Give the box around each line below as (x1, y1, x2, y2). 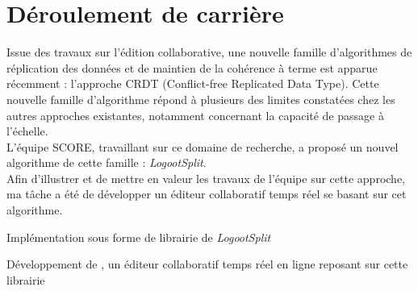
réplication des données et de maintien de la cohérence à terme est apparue (6, 59, 378, 76)
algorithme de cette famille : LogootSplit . (6, 154, 207, 171)
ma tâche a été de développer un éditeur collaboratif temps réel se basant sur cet (6, 185, 407, 202)
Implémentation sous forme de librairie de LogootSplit (6, 228, 271, 245)
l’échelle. (6, 123, 48, 139)
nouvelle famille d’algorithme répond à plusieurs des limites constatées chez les (6, 90, 395, 107)
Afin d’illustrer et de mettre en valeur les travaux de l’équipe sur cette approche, (6, 169, 405, 186)
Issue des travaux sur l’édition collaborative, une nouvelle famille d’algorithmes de (6, 44, 412, 60)
